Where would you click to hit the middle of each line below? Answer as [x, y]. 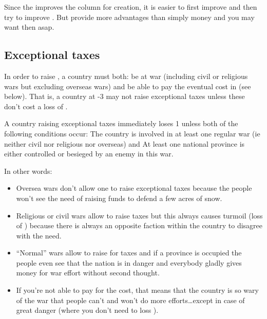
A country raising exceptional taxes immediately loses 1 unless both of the [121, 123]
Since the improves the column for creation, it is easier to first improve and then [131, 7]
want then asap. [29, 27]
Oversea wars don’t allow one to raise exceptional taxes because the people [134, 188]
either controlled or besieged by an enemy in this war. [89, 154]
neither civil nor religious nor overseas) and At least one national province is [125, 143]
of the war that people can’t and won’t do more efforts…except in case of [130, 300]
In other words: [28, 171]
